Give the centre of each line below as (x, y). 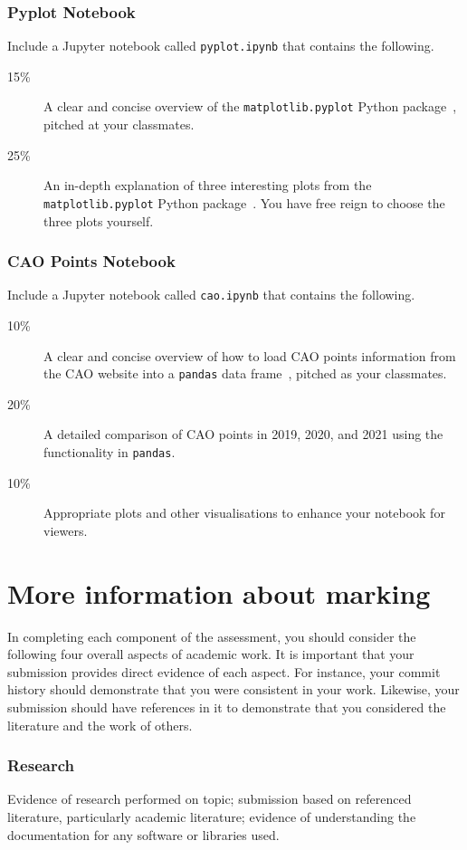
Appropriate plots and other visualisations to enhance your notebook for (244, 513)
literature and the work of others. (100, 725)
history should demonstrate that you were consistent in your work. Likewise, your (233, 689)
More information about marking (219, 592)
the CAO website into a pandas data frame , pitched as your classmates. (245, 373)
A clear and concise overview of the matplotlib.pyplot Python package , (250, 106)
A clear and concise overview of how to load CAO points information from (250, 355)
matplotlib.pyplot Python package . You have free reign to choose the (244, 202)
